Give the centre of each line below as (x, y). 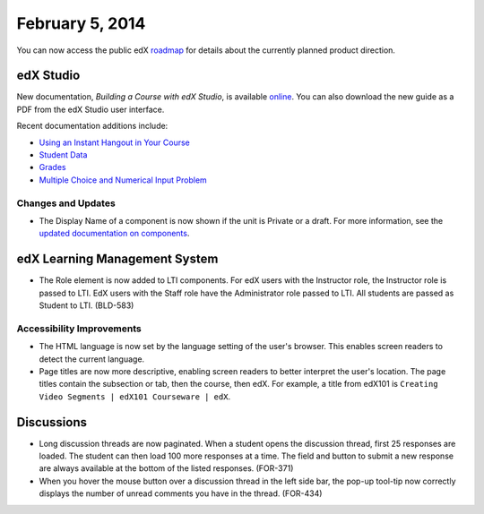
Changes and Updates (66, 203)
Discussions (52, 422)
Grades (52, 167)
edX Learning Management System (117, 259)
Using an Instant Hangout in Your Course (114, 142)
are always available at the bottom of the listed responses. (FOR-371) (166, 468)
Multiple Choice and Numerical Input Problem (123, 180)
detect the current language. (92, 359)
